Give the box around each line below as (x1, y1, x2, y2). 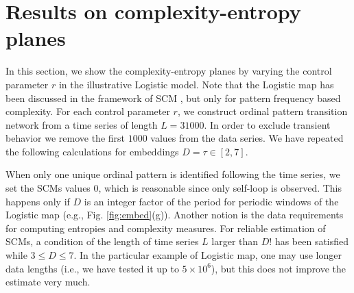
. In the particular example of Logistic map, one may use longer (73, 248, 342, 262)
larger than (211, 234, 259, 249)
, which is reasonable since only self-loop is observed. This (98, 181, 342, 195)
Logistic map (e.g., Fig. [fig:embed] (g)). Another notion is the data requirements (5, 207, 344, 222)
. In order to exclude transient (204, 117, 331, 131)
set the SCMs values (5, 181, 91, 195)
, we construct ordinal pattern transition (177, 104, 348, 118)
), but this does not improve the (211, 261, 346, 275)
